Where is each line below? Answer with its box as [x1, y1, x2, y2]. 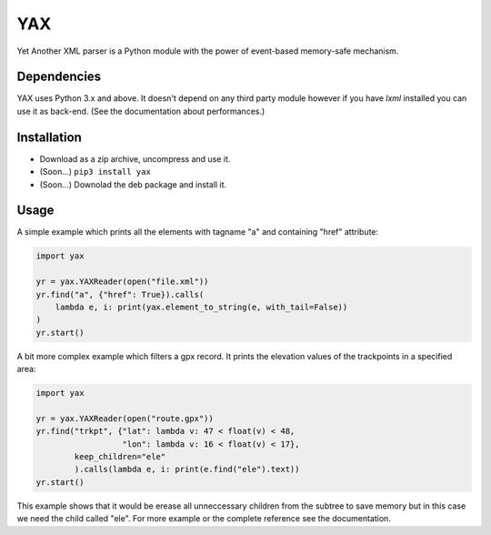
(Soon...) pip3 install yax [39, 167, 152, 177]
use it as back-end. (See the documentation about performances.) [16, 106, 266, 116]
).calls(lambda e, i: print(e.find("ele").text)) [74, 464, 300, 475]
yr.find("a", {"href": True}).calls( [35, 289, 205, 299]
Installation [16, 129, 82, 145]
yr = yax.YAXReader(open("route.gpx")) [35, 413, 214, 423]
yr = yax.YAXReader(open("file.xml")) [35, 277, 209, 287]
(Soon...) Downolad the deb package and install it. [39, 178, 227, 190]
